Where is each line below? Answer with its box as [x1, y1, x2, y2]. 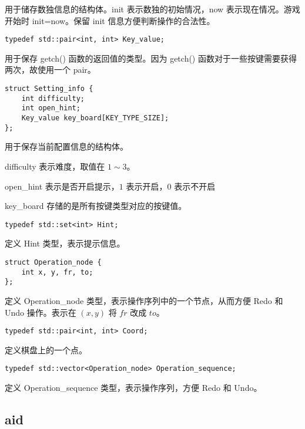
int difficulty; [21, 94, 85, 103]
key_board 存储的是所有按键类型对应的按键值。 [5, 200, 187, 212]
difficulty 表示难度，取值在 [5, 160, 105, 172]
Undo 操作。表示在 [5, 306, 76, 318]
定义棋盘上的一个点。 [5, 343, 87, 356]
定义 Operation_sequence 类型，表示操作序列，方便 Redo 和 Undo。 [5, 381, 262, 393]
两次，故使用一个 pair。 [5, 63, 96, 76]
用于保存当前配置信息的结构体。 [5, 140, 128, 153]
